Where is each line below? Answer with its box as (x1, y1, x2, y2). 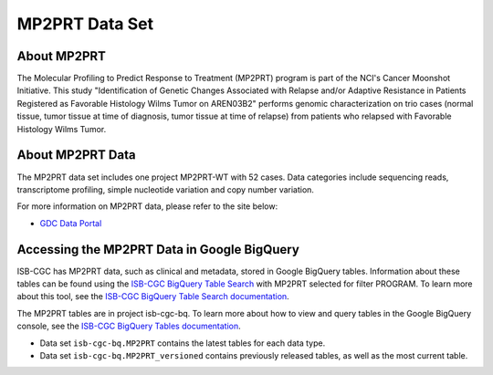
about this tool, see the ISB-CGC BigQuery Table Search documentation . (16, 291, 289, 302)
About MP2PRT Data (16, 147, 136, 163)
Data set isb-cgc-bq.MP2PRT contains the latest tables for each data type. (39, 338, 326, 349)
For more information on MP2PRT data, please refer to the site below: (16, 201, 278, 212)
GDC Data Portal (39, 217, 102, 228)
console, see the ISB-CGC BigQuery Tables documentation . (16, 320, 241, 332)
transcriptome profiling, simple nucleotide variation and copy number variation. (16, 183, 315, 195)
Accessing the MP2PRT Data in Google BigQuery (16, 242, 300, 257)
